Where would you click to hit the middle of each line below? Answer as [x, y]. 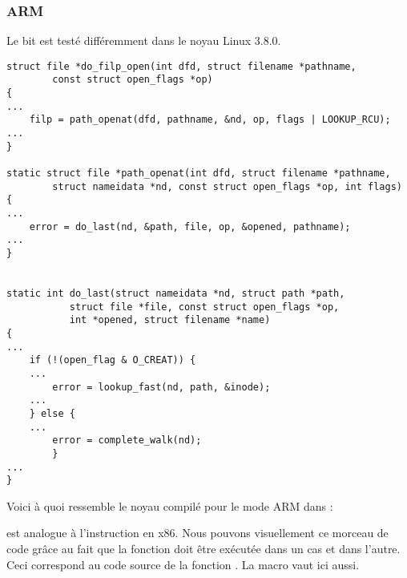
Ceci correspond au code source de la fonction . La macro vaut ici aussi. [183, 564]
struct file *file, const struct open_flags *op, [204, 307]
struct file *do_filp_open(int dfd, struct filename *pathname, [181, 66]
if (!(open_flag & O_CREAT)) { [113, 360]
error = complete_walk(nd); [127, 441]
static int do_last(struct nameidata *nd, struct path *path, [176, 293]
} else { [52, 413]
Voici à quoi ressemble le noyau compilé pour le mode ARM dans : [170, 505]
